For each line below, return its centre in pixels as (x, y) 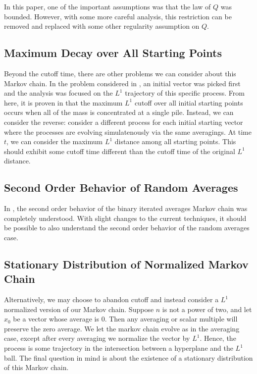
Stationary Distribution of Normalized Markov (126, 264)
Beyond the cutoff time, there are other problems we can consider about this (120, 73)
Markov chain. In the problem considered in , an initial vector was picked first (122, 83)
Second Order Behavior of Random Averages (121, 187)
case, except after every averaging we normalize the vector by (97, 338)
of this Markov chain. (36, 367)
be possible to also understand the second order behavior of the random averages (127, 228)
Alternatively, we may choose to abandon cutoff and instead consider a (111, 299)
